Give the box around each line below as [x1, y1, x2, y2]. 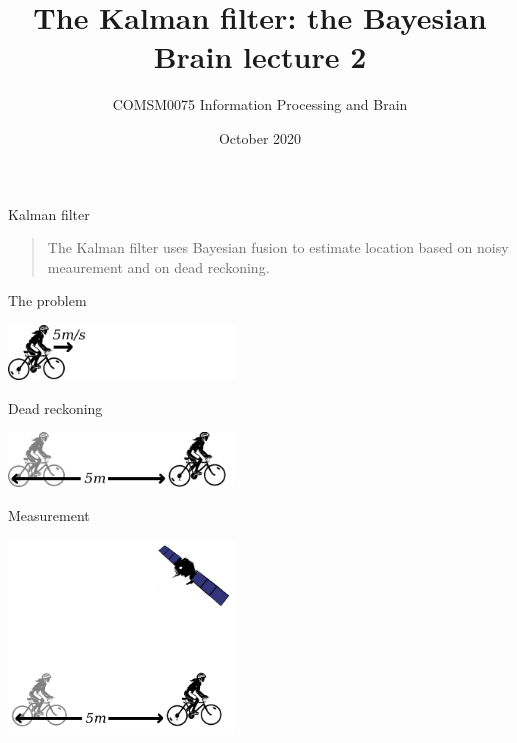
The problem [8, 290, 87, 311]
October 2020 [218, 127, 302, 148]
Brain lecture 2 [153, 36, 367, 77]
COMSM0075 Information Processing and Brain [112, 94, 408, 115]
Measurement [8, 505, 90, 525]
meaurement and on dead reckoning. [47, 256, 270, 277]
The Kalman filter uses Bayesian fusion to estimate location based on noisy [47, 237, 509, 258]
